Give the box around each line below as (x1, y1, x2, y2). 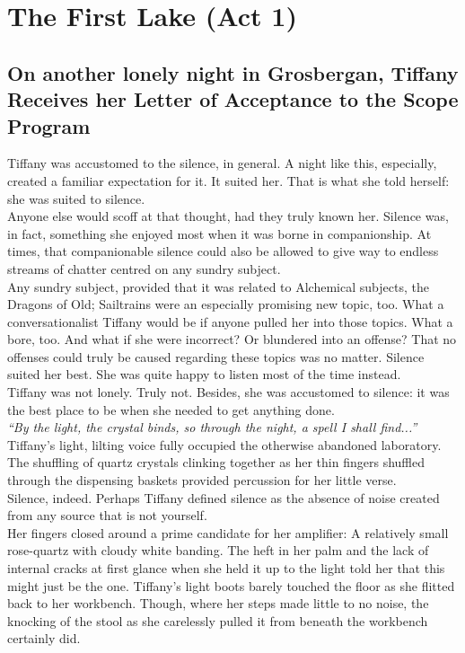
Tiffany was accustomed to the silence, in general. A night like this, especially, (7, 154, 437, 172)
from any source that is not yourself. (7, 506, 207, 525)
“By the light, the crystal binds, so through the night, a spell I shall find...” (7, 418, 417, 437)
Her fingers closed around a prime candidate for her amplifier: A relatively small (7, 523, 449, 542)
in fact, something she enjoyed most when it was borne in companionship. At (7, 224, 432, 243)
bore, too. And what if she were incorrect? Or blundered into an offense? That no (7, 330, 457, 349)
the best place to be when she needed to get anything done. (7, 400, 335, 419)
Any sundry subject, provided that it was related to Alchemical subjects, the (7, 277, 429, 296)
